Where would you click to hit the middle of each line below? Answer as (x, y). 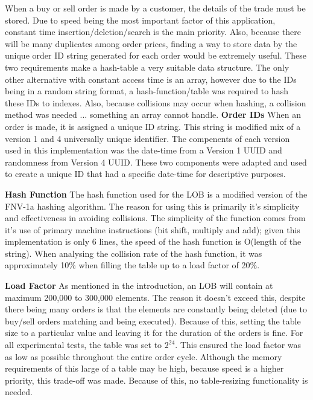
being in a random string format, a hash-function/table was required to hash (147, 91)
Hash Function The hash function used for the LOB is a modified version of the (156, 194)
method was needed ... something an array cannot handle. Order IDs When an (153, 115)
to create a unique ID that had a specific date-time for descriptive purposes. (145, 174)
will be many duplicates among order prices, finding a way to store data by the (151, 43)
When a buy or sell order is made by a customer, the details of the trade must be (155, 8)
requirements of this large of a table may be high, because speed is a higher (144, 368)
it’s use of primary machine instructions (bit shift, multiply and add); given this (153, 229)
